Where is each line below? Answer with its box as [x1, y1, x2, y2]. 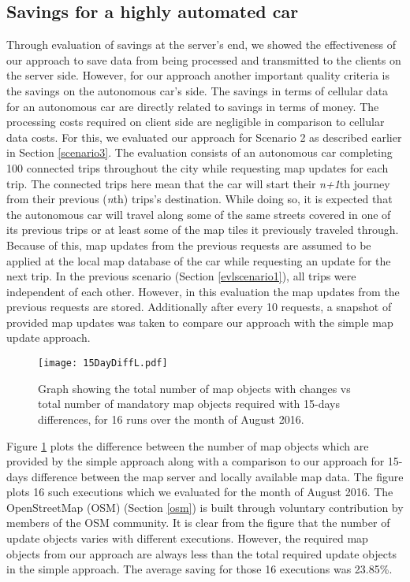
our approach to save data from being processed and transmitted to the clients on [6, 51, 401, 68]
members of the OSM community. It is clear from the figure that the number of [6, 514, 390, 531]
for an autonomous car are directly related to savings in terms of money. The [6, 98, 379, 114]
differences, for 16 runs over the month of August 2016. [38, 410, 304, 427]
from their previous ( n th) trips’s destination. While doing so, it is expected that [6, 191, 393, 207]
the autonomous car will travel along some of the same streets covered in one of [6, 206, 391, 222]
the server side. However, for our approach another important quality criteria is [6, 67, 389, 83]
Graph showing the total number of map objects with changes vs [38, 380, 351, 396]
